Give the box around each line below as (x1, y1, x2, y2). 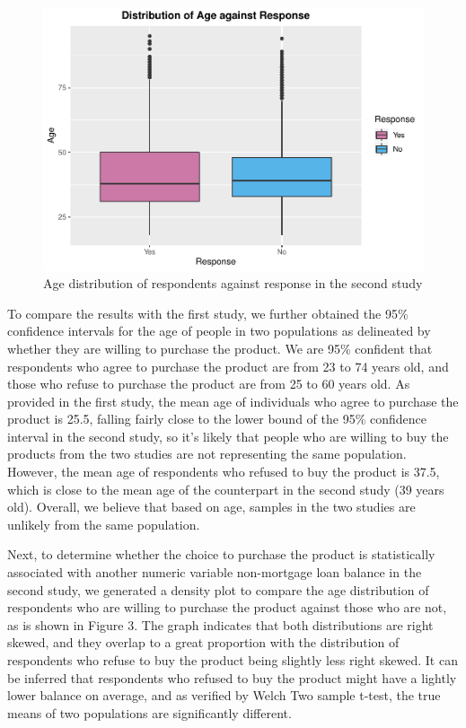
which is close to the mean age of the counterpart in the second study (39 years (7, 479, 444, 498)
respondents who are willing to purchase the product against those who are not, (7, 598, 447, 617)
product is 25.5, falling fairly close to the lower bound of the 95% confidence (7, 409, 426, 428)
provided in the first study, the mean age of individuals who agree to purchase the (7, 391, 459, 410)
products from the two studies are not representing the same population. (7, 444, 407, 463)
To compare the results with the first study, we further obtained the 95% (7, 303, 409, 322)
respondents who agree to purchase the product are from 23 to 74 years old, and (7, 356, 449, 375)
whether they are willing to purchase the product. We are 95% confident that (7, 338, 433, 357)
